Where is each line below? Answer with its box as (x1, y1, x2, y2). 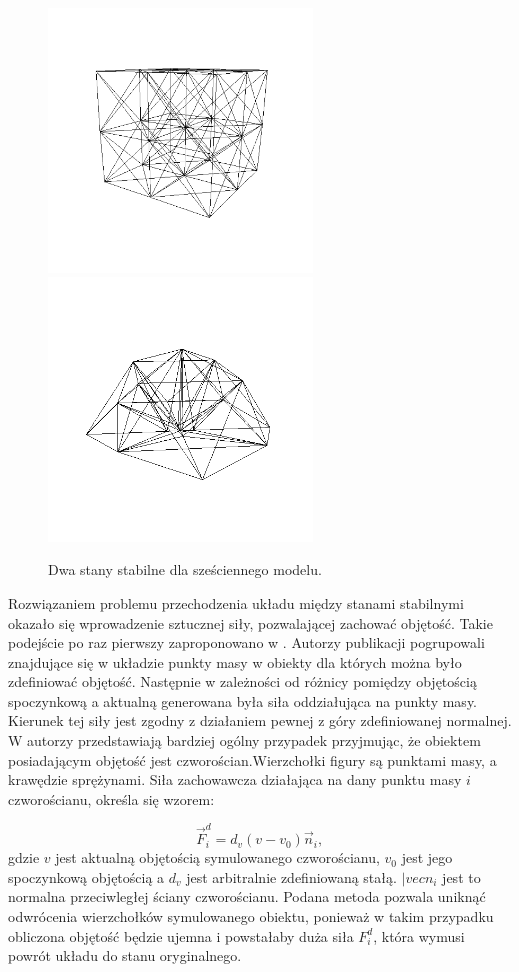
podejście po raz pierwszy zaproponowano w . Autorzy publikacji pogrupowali (8, 632, 485, 653)
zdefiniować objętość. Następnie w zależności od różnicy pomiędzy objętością (8, 671, 477, 692)
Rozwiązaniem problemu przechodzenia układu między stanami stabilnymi (8, 592, 464, 613)
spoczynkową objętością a (8, 866, 165, 887)
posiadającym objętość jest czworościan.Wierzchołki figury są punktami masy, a (8, 749, 497, 770)
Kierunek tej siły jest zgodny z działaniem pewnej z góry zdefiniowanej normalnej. (8, 710, 512, 731)
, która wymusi (373, 925, 465, 946)
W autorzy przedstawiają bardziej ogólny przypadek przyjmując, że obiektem (8, 730, 481, 751)
